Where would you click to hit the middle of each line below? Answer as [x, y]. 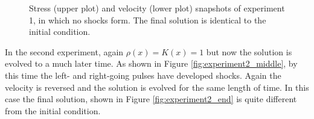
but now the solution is [249, 51]
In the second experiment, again [64, 51]
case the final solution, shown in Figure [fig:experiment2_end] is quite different [151, 99]
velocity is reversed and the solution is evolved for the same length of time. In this [157, 87]
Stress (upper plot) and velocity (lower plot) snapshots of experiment [157, 8]
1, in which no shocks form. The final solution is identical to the [148, 20]
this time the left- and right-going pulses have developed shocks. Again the [143, 75]
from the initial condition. [53, 110]
